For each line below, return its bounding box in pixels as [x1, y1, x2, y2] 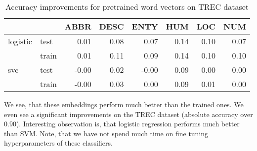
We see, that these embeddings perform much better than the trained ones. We [4, 99, 244, 109]
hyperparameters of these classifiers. [4, 138, 113, 148]
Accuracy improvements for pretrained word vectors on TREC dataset [5, 1, 249, 12]
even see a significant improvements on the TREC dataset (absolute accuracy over [4, 109, 253, 119]
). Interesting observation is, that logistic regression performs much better [16, 119, 240, 129]
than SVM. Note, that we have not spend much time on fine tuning [4, 128, 209, 138]
